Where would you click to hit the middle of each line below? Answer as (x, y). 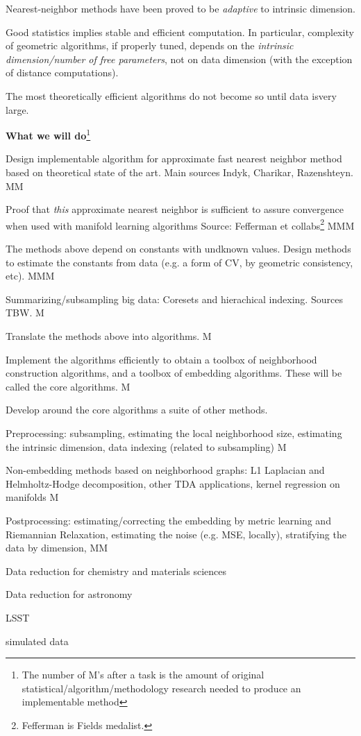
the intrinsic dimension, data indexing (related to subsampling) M (146, 446)
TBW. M (25, 313)
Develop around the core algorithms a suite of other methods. (137, 410)
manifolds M (32, 497)
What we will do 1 (48, 134)
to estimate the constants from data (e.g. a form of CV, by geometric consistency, (179, 262)
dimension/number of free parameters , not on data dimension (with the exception (179, 59)
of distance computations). (62, 72)
